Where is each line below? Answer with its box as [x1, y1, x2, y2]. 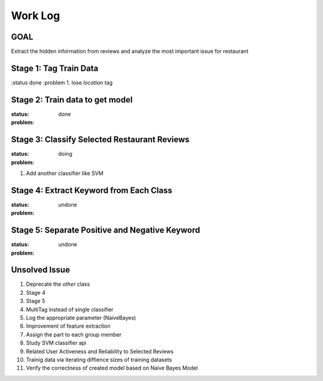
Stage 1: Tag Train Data [11, 63, 99, 73]
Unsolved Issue [11, 265, 70, 275]
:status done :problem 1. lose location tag [11, 78, 113, 86]
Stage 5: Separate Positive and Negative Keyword [11, 225, 200, 235]
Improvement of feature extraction [26, 322, 111, 329]
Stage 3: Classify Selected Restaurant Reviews [11, 135, 190, 145]
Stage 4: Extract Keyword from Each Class [11, 185, 173, 195]
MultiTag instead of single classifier [26, 306, 114, 313]
